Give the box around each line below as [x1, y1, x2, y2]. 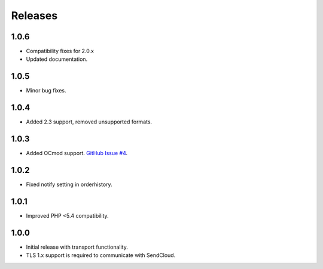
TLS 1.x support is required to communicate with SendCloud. [26, 252, 176, 259]
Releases [11, 9, 58, 22]
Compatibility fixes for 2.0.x [26, 48, 94, 55]
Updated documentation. [26, 55, 88, 63]
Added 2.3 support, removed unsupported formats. [26, 118, 153, 125]
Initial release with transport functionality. [26, 243, 128, 251]
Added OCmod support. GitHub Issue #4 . [26, 150, 128, 157]
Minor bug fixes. [26, 87, 66, 94]
